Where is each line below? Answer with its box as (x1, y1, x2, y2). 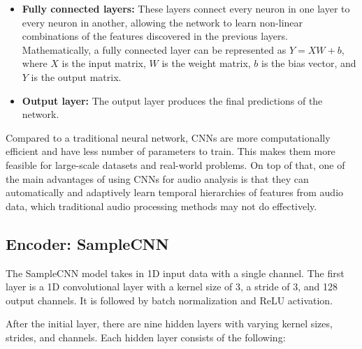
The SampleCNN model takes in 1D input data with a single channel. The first (6, 265, 345, 280)
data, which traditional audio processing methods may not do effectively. (6, 198, 317, 213)
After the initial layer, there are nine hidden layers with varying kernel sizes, (6, 316, 333, 331)
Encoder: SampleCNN (6, 232, 169, 254)
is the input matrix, (61, 56, 146, 70)
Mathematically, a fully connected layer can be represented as (22, 42, 287, 57)
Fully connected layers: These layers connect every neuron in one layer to (22, 1, 350, 15)
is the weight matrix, (161, 56, 251, 70)
